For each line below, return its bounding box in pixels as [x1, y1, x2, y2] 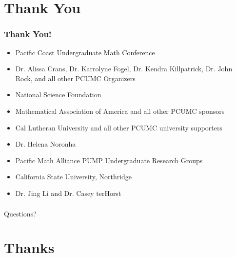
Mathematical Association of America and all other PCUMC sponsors [15, 106, 225, 116]
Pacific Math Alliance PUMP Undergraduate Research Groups [15, 155, 203, 165]
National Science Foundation [15, 89, 101, 100]
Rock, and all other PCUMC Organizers [15, 73, 136, 83]
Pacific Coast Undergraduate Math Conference [15, 47, 155, 57]
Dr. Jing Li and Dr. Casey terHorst [15, 188, 121, 198]
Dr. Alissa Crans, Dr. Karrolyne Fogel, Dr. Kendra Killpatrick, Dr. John [15, 64, 233, 74]
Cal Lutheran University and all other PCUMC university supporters [15, 122, 222, 132]
